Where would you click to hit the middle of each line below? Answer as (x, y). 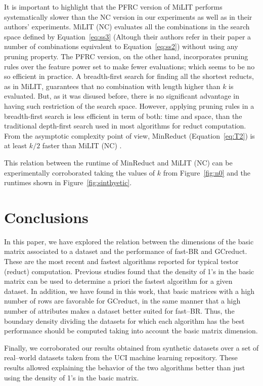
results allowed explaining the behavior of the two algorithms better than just (125, 367)
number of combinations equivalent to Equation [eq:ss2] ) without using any (121, 46)
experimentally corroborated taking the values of (80, 172)
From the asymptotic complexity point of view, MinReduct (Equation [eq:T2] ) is (129, 135)
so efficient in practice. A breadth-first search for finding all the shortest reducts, (129, 76)
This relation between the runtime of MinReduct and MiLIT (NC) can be (118, 162)
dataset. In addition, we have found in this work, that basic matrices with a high (129, 291)
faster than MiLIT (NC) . (82, 145)
